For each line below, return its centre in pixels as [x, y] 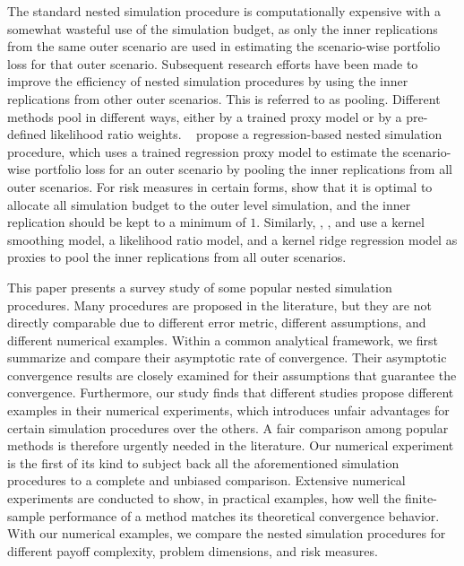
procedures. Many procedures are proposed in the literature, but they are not [219, 305]
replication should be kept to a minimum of [127, 222]
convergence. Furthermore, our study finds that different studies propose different [231, 392]
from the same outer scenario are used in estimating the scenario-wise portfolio [224, 46]
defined [27, 134]
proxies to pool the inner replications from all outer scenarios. [177, 257]
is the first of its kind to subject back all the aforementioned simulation [203, 462]
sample [26, 515]
